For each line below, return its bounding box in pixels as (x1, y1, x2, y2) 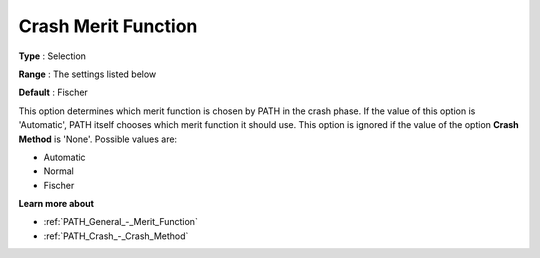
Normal (43, 165, 74, 177)
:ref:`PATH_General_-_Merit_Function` (43, 216, 199, 228)
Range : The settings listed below (18, 68, 157, 80)
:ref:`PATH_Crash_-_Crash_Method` (43, 230, 189, 242)
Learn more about (18, 198, 95, 210)
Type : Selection (18, 50, 87, 62)
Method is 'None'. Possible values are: (18, 133, 178, 145)
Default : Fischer (18, 86, 89, 99)
